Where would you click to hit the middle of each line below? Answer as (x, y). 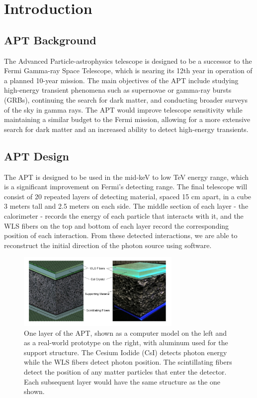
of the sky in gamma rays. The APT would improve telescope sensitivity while (123, 109)
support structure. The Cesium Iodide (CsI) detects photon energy (126, 352)
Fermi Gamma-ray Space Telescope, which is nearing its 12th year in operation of (128, 70)
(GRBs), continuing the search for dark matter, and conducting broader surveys (126, 99)
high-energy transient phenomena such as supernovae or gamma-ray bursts (118, 90)
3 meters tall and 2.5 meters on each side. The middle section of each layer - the (126, 206)
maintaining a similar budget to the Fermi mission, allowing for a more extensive (127, 119)
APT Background (50, 40)
